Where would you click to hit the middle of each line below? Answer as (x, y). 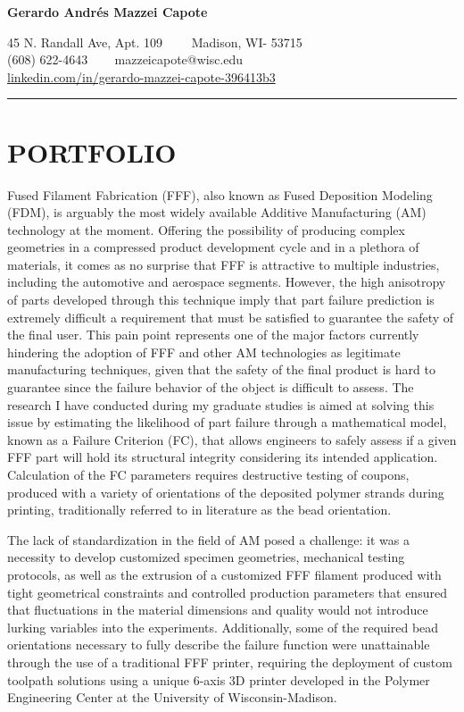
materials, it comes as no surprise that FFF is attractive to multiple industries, (224, 264)
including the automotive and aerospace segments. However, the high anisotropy (227, 282)
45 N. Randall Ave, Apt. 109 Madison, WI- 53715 (155, 42)
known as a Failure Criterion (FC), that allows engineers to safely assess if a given (232, 439)
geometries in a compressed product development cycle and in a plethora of (213, 247)
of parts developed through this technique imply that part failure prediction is (221, 300)
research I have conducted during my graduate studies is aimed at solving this (221, 404)
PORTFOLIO (92, 151)
